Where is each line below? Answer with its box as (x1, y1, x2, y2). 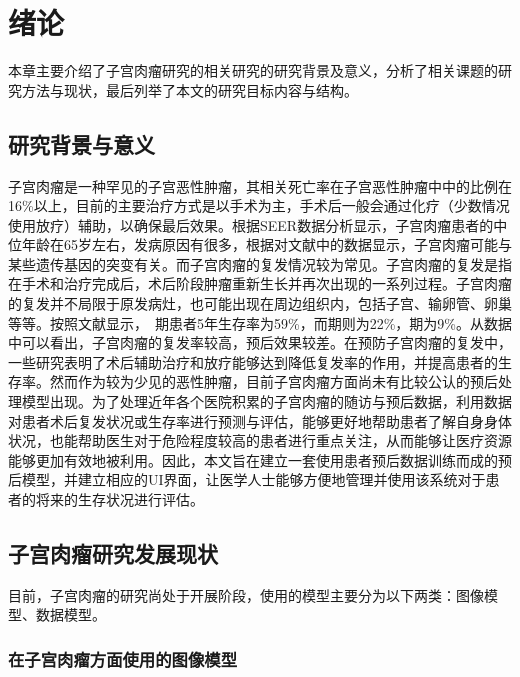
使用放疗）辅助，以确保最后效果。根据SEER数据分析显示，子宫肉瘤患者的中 (8, 214, 508, 235)
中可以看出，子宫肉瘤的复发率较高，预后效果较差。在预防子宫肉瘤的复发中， (8, 332, 512, 353)
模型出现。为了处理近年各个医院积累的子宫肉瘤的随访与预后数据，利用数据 (21, 391, 512, 412)
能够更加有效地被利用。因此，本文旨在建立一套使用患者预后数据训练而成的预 (8, 449, 512, 470)
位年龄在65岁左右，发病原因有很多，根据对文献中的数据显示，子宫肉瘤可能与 (8, 234, 512, 255)
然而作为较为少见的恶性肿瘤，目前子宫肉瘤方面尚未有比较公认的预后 (49, 371, 498, 392)
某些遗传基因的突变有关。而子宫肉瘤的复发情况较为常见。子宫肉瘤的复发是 (8, 253, 498, 274)
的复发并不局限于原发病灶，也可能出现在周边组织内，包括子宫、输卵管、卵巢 (8, 293, 512, 314)
